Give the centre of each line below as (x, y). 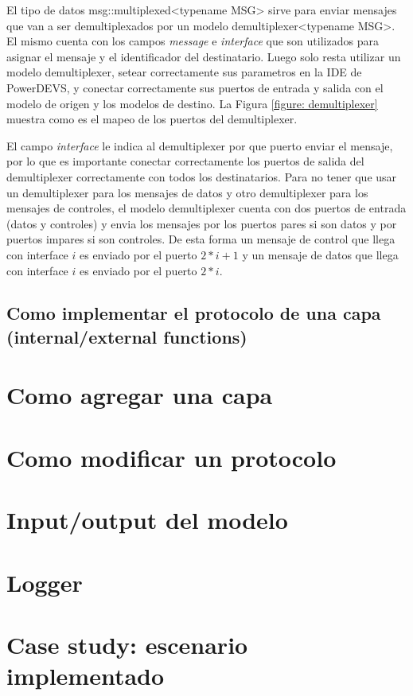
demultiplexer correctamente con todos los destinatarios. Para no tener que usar (202, 176)
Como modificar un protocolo (171, 457)
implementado (86, 676)
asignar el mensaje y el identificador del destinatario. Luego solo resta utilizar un (204, 56)
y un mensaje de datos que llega (320, 254)
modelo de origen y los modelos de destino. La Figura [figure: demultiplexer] (192, 103)
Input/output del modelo (147, 520)
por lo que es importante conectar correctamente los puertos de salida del (185, 161)
